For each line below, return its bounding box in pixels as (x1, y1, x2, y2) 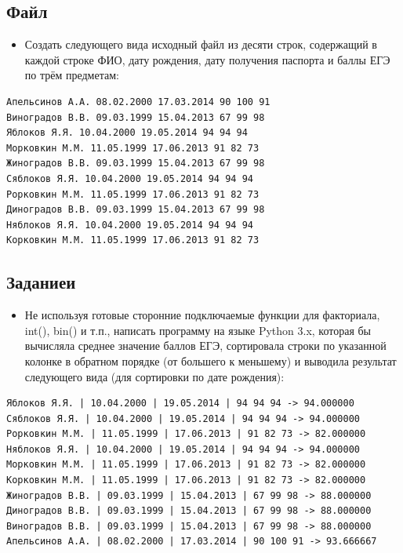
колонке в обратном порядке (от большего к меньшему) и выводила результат (24, 352, 397, 369)
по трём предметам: (24, 67, 119, 83)
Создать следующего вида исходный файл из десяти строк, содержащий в (24, 36, 377, 53)
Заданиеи (6, 270, 76, 294)
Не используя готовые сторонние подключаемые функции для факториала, (24, 307, 380, 323)
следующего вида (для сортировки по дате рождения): (24, 368, 285, 384)
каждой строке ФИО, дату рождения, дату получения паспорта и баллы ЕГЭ (24, 51, 390, 67)
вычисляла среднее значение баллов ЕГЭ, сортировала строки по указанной (24, 337, 387, 354)
